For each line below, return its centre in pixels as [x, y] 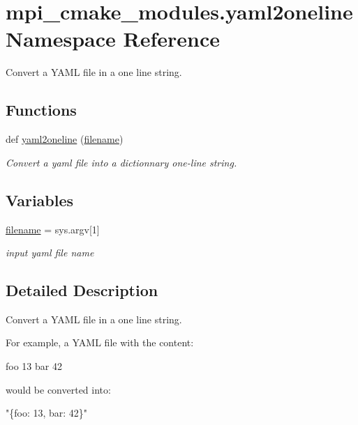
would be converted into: [58, 389]
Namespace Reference [113, 39]
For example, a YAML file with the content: [100, 342]
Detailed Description [82, 290]
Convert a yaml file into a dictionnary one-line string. [121, 162]
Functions [41, 110]
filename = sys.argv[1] [53, 229]
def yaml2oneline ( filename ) [65, 139]
